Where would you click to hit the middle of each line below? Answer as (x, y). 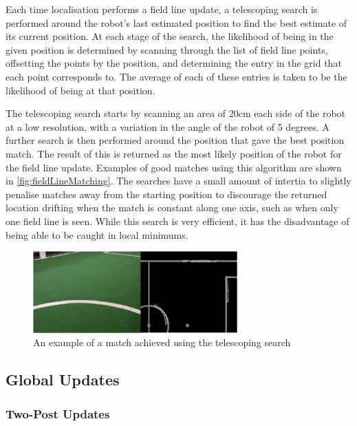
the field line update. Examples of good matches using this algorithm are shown (174, 167)
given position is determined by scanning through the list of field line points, (167, 49)
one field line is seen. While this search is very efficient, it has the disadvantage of (177, 221)
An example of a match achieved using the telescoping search (162, 342)
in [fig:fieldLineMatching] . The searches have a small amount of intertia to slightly (178, 181)
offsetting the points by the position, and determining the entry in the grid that (174, 63)
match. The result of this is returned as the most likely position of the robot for (174, 153)
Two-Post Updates (58, 413)
